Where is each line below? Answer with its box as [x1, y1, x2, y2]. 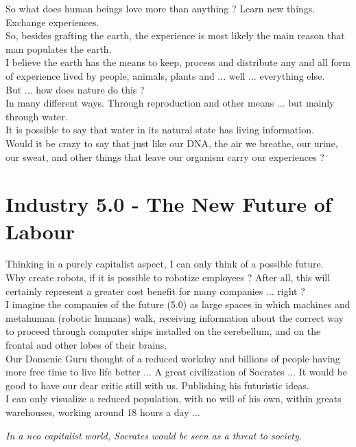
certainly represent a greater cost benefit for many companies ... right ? [5, 283, 305, 298]
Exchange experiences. [5, 14, 99, 29]
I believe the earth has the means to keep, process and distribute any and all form [5, 55, 351, 69]
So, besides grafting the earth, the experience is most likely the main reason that [5, 28, 345, 43]
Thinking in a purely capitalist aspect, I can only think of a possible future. [5, 257, 324, 271]
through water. [5, 109, 68, 123]
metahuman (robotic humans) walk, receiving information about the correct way [5, 310, 344, 325]
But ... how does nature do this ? [5, 82, 145, 96]
